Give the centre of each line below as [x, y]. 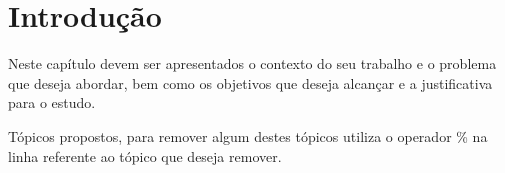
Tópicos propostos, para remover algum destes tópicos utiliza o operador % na [248, 135]
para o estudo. [52, 102]
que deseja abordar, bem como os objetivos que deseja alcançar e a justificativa [250, 82]
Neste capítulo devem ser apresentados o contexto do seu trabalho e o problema [252, 63]
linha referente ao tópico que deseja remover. [145, 155]
